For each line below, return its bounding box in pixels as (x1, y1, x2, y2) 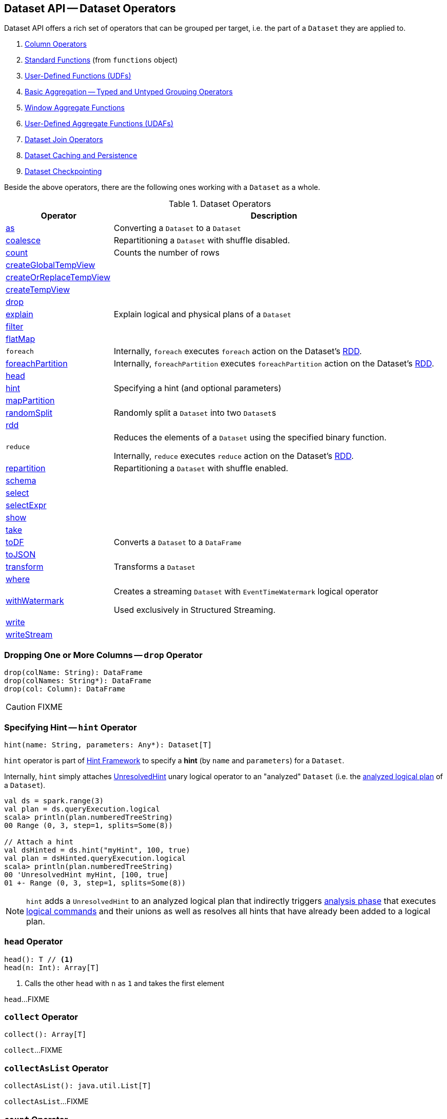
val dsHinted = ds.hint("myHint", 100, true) (4, 845, 190, 854)
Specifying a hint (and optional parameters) (113, 383, 282, 394)
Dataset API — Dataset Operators (4, 2, 176, 15)
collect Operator (4, 1012, 78, 1022)
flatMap (6, 334, 35, 344)
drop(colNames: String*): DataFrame (4, 677, 151, 685)
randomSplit (6, 408, 52, 418)
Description (250, 210, 297, 221)
